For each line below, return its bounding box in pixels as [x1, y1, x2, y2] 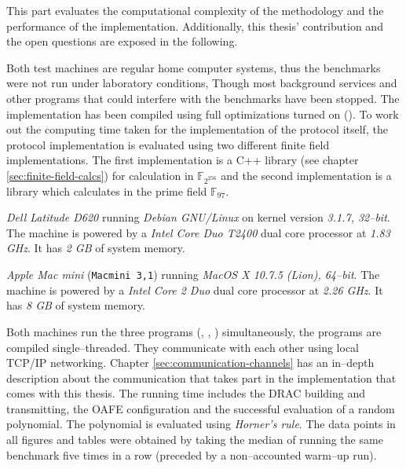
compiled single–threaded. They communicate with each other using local [6, 339, 359, 355]
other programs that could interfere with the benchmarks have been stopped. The [6, 90, 400, 106]
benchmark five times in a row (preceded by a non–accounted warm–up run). [6, 446, 377, 463]
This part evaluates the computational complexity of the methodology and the [6, 2, 384, 18]
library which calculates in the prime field [6, 182, 207, 199]
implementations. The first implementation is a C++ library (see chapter [6, 152, 359, 168]
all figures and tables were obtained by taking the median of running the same [6, 431, 383, 448]
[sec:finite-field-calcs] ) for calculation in [6, 167, 194, 183]
